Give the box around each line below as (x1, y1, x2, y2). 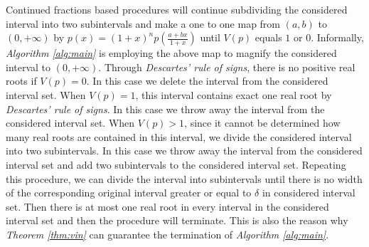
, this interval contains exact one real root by (135, 87, 332, 102)
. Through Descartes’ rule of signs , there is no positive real (98, 59, 355, 74)
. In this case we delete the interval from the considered (86, 73, 328, 88)
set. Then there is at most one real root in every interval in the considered (6, 199, 329, 214)
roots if (6, 73, 37, 88)
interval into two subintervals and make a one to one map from (6, 16, 281, 31)
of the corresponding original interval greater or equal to (6, 185, 252, 200)
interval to (6, 59, 51, 74)
